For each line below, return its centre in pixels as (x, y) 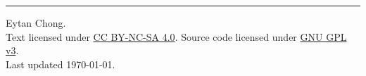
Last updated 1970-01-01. (61, 64)
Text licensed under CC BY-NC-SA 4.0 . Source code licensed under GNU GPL (176, 36)
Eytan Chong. (36, 23)
